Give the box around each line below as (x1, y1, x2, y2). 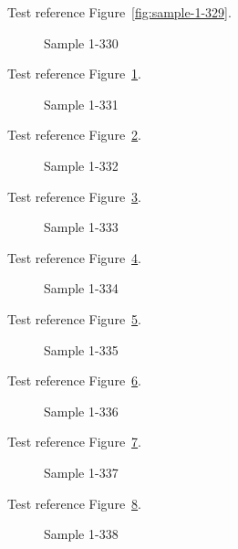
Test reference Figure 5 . (7, 309, 141, 328)
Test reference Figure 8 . (7, 493, 141, 512)
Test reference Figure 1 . (7, 64, 141, 83)
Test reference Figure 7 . (7, 432, 141, 451)
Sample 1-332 (44, 155, 119, 174)
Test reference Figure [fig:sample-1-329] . (7, 3, 232, 21)
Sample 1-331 (44, 94, 119, 113)
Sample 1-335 (44, 340, 119, 359)
